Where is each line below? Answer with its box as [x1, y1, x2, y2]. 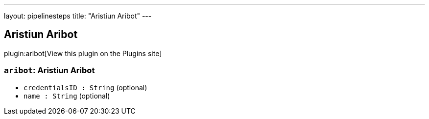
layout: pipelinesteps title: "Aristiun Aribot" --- [4, 12, 152, 20]
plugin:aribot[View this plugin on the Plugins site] [4, 49, 162, 58]
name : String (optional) [24, 91, 110, 100]
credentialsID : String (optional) [24, 83, 147, 92]
